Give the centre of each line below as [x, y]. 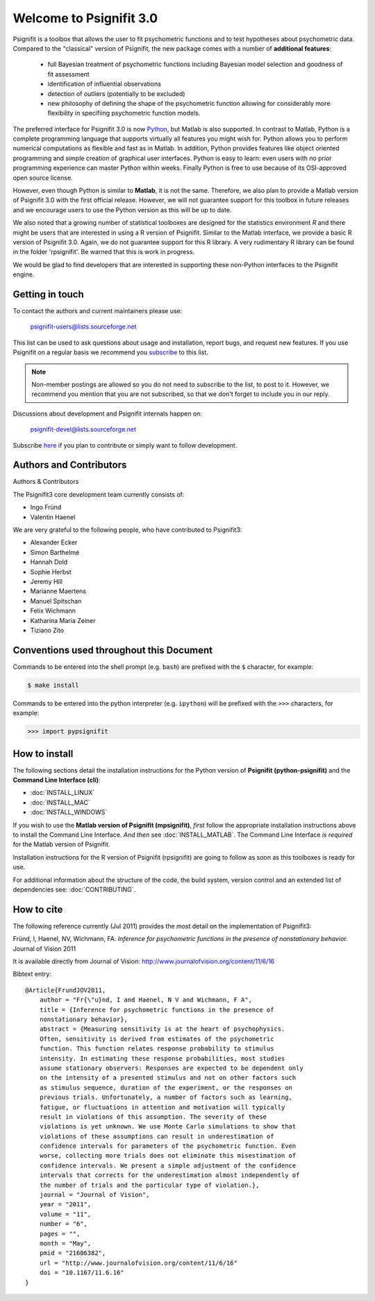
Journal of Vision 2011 [44, 948]
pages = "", [60, 1233]
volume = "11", [65, 1214]
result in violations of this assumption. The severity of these [153, 1117]
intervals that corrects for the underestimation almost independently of [169, 1175]
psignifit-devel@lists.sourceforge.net [83, 429]
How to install [43, 754]
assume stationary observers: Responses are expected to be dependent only [171, 1068]
